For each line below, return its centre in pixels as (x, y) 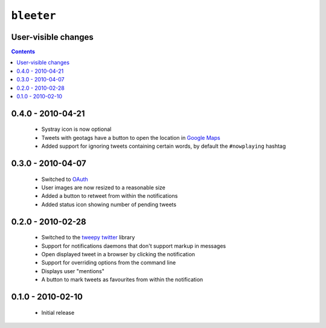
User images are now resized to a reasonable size (103, 188)
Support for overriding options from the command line (109, 263)
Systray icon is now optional (76, 129)
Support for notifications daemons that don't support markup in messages (134, 246)
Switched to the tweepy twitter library (88, 238)
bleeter (34, 16)
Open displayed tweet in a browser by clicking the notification (118, 254)
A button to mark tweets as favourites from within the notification (122, 280)
